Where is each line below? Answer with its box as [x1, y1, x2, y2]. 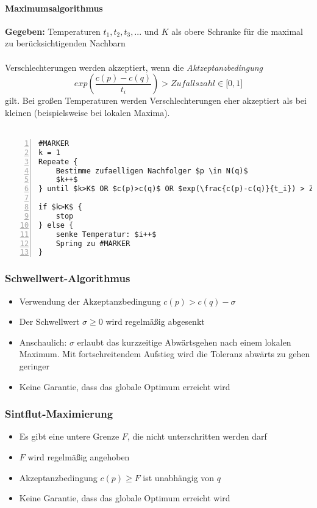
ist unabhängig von [143, 471, 215, 484]
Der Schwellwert [19, 315, 80, 328]
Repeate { [38, 157, 78, 166]
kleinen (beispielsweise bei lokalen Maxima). [5, 106, 170, 118]
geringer [19, 359, 49, 372]
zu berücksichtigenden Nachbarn [5, 37, 126, 49]
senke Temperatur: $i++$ [55, 230, 157, 239]
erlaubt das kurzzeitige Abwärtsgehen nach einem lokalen [77, 335, 291, 348]
